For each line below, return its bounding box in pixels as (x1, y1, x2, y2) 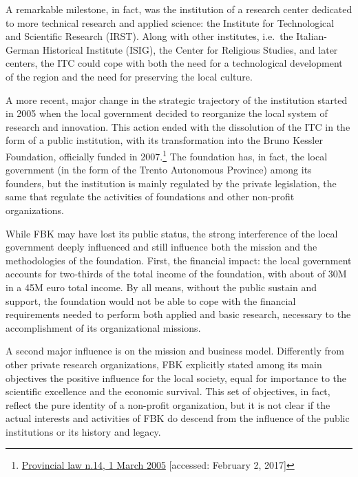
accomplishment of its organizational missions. (6, 320, 201, 335)
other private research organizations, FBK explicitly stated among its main (6, 357, 322, 371)
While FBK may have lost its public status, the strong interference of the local (6, 226, 338, 240)
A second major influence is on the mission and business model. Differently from (6, 343, 344, 358)
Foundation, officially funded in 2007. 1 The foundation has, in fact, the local (6, 147, 328, 163)
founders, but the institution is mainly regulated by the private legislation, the (6, 176, 337, 190)
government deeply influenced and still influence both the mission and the (6, 240, 317, 254)
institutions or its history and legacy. (6, 424, 161, 438)
